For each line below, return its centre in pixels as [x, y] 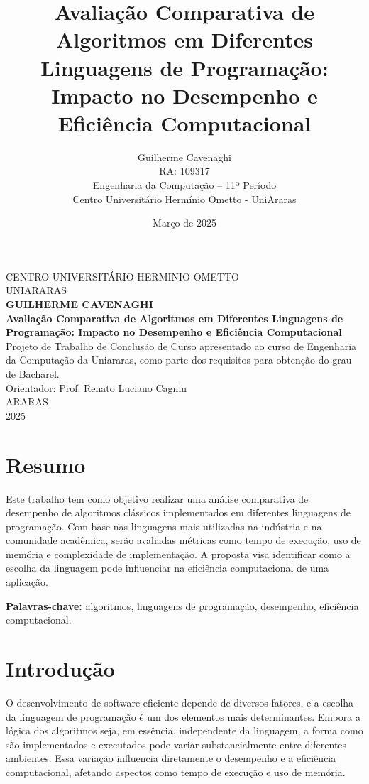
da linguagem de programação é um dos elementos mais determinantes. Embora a [183, 716]
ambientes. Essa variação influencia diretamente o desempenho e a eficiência [171, 758]
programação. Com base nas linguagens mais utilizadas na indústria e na [164, 526]
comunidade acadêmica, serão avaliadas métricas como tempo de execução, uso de [183, 540]
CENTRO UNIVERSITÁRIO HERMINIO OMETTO [123, 276]
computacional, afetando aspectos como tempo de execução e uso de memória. [176, 772]
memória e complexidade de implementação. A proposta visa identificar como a [178, 554]
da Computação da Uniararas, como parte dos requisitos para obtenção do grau [179, 360]
